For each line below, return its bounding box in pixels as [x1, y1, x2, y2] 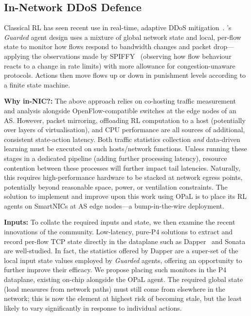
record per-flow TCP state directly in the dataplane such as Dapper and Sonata [4, 236, 246, 246]
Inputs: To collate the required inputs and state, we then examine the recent [4, 217, 235, 227]
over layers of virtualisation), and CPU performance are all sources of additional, [4, 124, 245, 135]
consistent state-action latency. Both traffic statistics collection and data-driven [4, 134, 240, 144]
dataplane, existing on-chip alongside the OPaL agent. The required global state [4, 274, 243, 284]
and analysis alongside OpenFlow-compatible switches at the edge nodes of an [4, 105, 236, 115]
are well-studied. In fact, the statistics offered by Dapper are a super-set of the [4, 246, 238, 256]
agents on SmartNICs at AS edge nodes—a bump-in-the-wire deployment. [4, 200, 224, 211]
